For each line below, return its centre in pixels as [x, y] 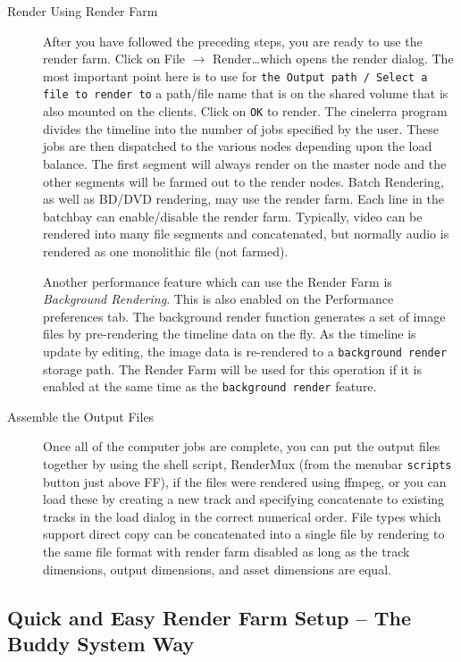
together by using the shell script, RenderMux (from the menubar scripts [247, 463]
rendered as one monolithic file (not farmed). [166, 251]
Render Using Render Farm [83, 11]
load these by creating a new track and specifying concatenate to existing [244, 499]
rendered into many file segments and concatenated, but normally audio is [246, 234]
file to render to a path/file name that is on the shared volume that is [246, 93]
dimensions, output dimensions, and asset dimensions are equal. [217, 569]
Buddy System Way [101, 643]
